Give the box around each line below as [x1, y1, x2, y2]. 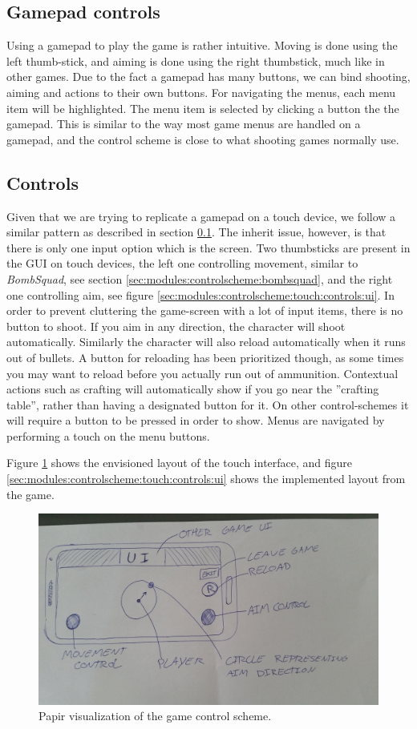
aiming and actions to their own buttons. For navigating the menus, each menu [6, 83, 396, 100]
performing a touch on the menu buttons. [6, 427, 210, 444]
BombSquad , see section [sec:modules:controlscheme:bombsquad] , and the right [6, 270, 393, 287]
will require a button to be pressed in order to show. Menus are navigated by [6, 412, 385, 429]
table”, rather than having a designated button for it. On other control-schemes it [6, 396, 409, 413]
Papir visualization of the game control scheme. [38, 707, 272, 724]
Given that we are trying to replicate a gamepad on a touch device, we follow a [6, 207, 396, 224]
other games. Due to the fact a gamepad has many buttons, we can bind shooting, [6, 68, 411, 85]
